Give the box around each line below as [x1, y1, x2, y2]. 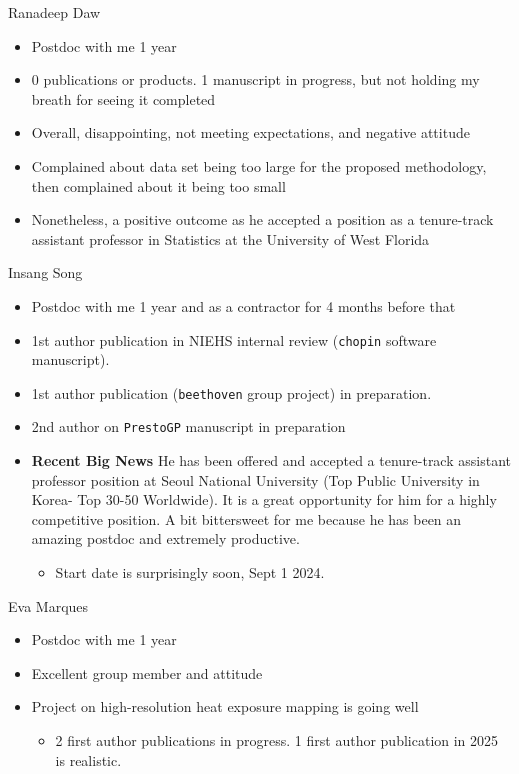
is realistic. [55, 749, 122, 770]
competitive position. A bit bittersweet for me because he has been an [31, 508, 462, 529]
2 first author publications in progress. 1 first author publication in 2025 [55, 730, 499, 751]
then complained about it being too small [31, 175, 286, 196]
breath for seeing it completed [31, 88, 216, 109]
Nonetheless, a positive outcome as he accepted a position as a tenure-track [31, 209, 494, 230]
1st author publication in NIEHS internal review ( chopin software [31, 329, 437, 350]
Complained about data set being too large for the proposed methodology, [31, 155, 487, 176]
